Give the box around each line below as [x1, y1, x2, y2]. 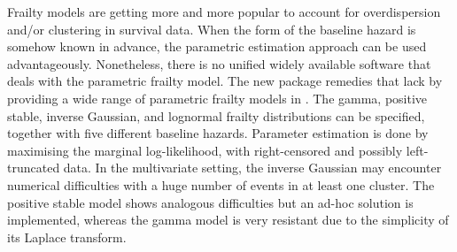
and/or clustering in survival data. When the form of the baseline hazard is [7, 19, 416, 38]
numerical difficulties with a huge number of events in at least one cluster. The [7, 175, 435, 194]
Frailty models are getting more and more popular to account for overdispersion [7, 3, 441, 20]
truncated [7, 158, 60, 177]
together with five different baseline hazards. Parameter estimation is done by [7, 124, 429, 142]
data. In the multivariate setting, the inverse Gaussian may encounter [63, 158, 442, 177]
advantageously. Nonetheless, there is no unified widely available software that [7, 54, 431, 73]
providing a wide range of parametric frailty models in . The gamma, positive [7, 88, 428, 107]
